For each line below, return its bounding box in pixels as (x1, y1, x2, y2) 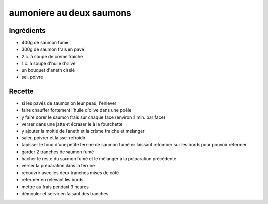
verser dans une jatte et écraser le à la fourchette (21, 121, 123, 127)
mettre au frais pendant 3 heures (21, 184, 89, 190)
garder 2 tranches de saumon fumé (21, 149, 94, 155)
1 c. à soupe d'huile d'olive (21, 60, 76, 67)
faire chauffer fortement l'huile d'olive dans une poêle (21, 107, 132, 113)
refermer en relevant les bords (21, 177, 84, 183)
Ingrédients (9, 26, 46, 35)
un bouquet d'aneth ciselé (21, 67, 75, 73)
